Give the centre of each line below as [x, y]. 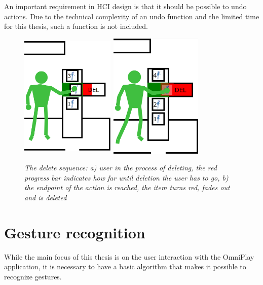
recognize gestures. [33, 276]
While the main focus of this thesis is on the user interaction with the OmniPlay [129, 256]
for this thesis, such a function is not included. [76, 26]
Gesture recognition [75, 232]
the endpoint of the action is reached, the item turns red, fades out [127, 187]
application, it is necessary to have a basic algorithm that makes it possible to [125, 266]
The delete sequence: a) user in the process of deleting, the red [121, 168]
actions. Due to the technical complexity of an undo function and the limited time [132, 16]
